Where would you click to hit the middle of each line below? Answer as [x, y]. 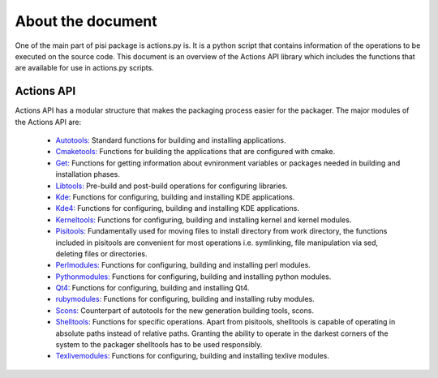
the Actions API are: [48, 122]
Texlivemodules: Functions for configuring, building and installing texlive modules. [193, 356]
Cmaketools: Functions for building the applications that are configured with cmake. [195, 152]
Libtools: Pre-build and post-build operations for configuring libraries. [172, 186]
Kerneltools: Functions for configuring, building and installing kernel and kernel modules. [204, 220]
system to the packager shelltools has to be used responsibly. [159, 345]
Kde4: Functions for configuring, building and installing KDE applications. [178, 208]
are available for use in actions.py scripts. [84, 68]
